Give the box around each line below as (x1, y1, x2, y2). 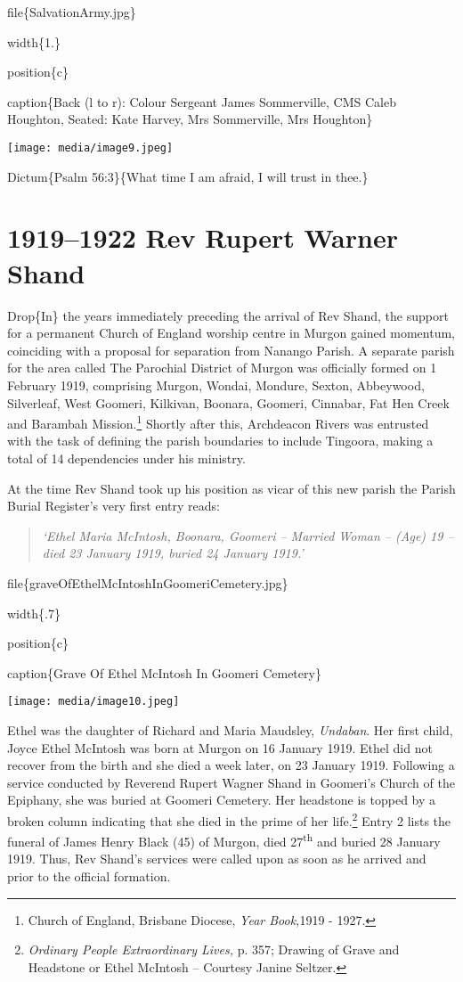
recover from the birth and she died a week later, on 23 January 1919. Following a (7, 756, 455, 774)
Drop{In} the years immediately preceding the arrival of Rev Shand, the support (7, 306, 449, 324)
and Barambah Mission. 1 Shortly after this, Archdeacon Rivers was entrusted (7, 412, 429, 432)
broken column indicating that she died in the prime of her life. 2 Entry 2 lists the (7, 808, 451, 830)
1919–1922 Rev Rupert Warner (7, 219, 398, 256)
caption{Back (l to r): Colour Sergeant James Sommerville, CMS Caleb (7, 92, 396, 110)
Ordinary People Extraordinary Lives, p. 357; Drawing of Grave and (28, 940, 400, 959)
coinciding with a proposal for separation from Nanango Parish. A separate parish (7, 340, 455, 359)
